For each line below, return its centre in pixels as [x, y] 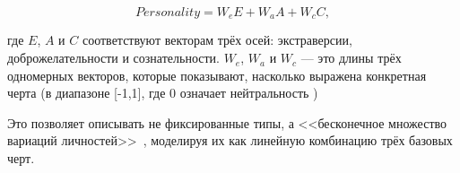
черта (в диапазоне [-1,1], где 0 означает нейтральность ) [163, 93]
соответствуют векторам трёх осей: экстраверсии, [217, 40]
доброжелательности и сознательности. [113, 58]
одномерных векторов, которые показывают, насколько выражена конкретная [217, 75]
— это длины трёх [351, 58]
